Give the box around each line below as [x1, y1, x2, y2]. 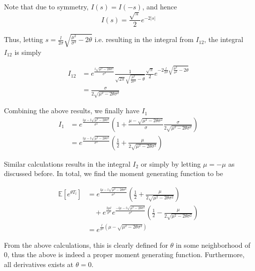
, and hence [142, 1, 177, 11]
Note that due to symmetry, [4, 1, 89, 11]
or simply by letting [141, 158, 201, 169]
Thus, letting [4, 34, 43, 45]
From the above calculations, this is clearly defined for [4, 239, 168, 250]
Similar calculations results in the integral [4, 158, 130, 169]
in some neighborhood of [175, 239, 251, 250]
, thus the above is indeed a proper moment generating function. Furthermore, [7, 249, 245, 260]
